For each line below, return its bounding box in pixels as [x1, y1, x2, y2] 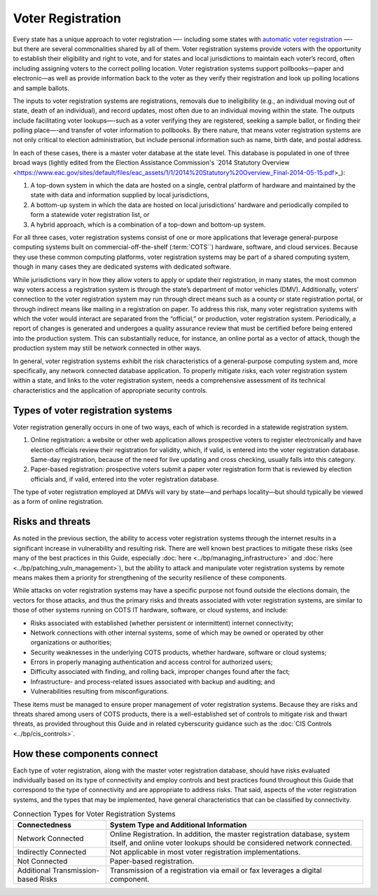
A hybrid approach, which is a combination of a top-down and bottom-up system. [30, 220, 266, 229]
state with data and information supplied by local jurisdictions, [30, 191, 209, 199]
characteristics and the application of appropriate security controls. [13, 386, 208, 395]
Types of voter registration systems [13, 404, 173, 416]
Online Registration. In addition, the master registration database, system [109, 829, 350, 839]
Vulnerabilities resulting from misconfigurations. [30, 687, 169, 696]
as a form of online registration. [13, 498, 104, 506]
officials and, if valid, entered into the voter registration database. [30, 474, 219, 483]
